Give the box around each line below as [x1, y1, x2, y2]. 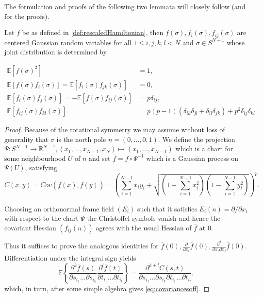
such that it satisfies [137, 203, 197, 213]
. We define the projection [158, 134, 235, 144]
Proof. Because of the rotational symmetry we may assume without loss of [4, 124, 225, 134]
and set [89, 153, 111, 163]
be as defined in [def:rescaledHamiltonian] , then [22, 27, 164, 37]
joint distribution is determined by [4, 47, 107, 57]
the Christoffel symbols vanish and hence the [87, 213, 220, 223]
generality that [4, 134, 49, 144]
